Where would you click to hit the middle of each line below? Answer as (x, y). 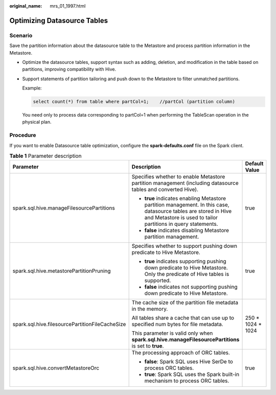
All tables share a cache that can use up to (183, 318)
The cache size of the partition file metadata (185, 303)
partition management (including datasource (185, 183)
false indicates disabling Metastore (187, 230)
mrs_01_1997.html (68, 6)
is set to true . (148, 346)
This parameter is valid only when (172, 333)
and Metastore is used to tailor (181, 218)
